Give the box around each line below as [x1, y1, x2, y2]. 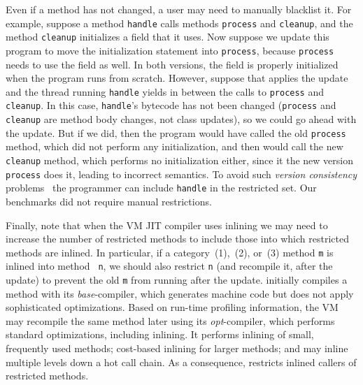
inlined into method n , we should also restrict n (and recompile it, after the [6, 259, 333, 273]
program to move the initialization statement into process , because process [6, 43, 334, 57]
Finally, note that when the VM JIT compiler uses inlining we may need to [6, 217, 328, 232]
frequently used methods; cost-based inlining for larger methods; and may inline [6, 341, 348, 356]
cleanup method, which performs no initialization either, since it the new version [6, 152, 353, 167]
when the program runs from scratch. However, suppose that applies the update [6, 71, 348, 85]
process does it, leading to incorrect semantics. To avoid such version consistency [6, 166, 357, 181]
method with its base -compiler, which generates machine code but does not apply [6, 286, 354, 300]
